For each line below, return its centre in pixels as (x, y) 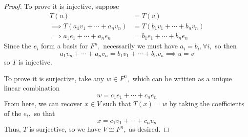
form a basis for (64, 46)
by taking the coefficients (207, 103)
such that (117, 103)
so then (226, 46)
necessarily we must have (140, 46)
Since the (18, 46)
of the (13, 113)
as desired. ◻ (149, 129)
